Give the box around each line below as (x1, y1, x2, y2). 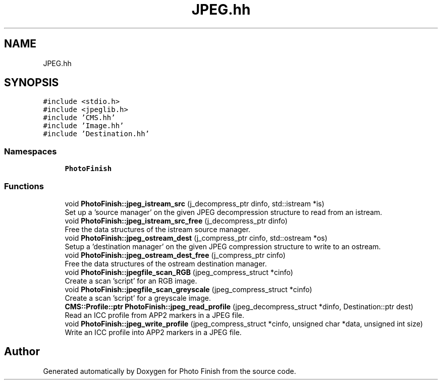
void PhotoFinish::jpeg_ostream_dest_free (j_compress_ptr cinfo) (65, 250, 286, 259)
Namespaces (4, 146, 57, 156)
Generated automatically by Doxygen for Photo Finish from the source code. (43, 366, 296, 375)
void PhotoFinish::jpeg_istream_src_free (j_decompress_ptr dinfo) (65, 216, 288, 225)
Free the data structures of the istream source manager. (65, 225, 251, 234)
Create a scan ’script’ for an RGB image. (65, 276, 197, 285)
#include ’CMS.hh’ (43, 114, 116, 122)
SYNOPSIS (4, 76, 59, 89)
